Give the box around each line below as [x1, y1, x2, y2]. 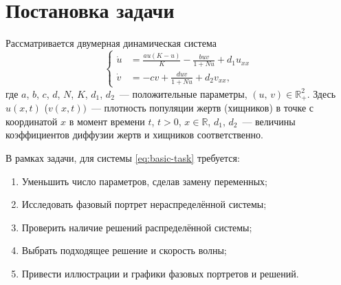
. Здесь [307, 86, 336, 101]
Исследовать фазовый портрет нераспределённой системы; [21, 197, 267, 211]
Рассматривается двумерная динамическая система [5, 36, 217, 50]
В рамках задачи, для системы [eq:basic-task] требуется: [5, 151, 240, 165]
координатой [5, 114, 58, 128]
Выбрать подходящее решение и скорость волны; [21, 243, 227, 257]
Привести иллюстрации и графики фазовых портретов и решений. [21, 266, 299, 280]
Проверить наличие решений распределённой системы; [21, 220, 252, 234]
